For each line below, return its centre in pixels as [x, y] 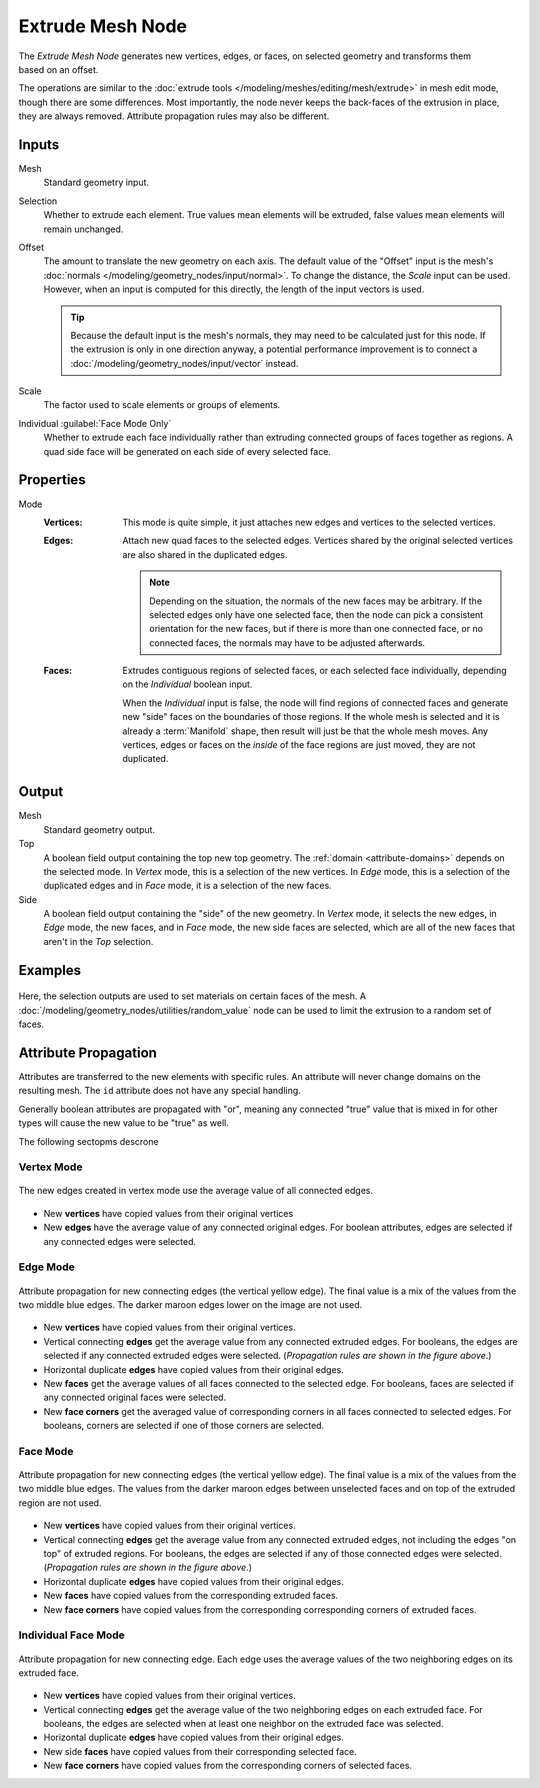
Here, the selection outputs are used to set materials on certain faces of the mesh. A [192, 996]
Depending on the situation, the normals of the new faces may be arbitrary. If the [316, 601]
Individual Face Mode [71, 1635]
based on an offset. [58, 69]
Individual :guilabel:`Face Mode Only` [95, 423]
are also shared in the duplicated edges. [205, 554]
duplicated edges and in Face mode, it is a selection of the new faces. [187, 886]
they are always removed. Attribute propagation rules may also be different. [174, 116]
